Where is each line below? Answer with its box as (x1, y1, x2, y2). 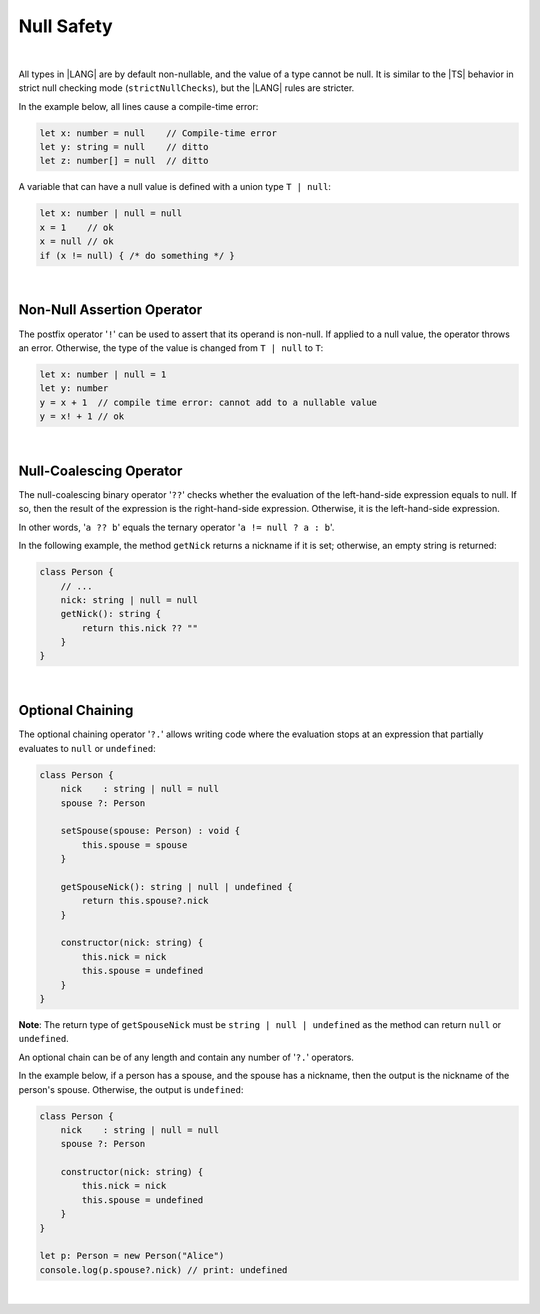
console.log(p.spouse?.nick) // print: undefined (39, 1264, 288, 1275)
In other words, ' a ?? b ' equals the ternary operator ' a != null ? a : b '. (18, 521, 335, 533)
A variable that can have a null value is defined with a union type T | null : (18, 181, 332, 193)
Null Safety (18, 15, 114, 37)
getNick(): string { (60, 608, 162, 620)
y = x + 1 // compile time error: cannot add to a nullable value (39, 396, 378, 408)
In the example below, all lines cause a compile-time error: (18, 100, 259, 112)
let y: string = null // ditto (39, 141, 209, 153)
